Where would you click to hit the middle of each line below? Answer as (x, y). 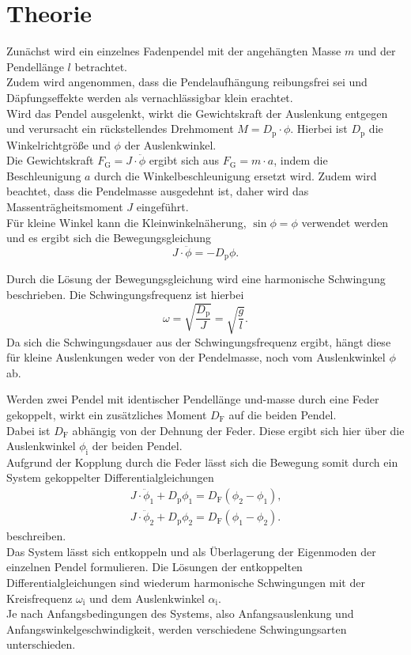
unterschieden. (41, 644)
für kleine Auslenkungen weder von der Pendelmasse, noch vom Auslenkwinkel (196, 357)
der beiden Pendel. (137, 446)
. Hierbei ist (319, 129)
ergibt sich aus (184, 160)
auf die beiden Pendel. (283, 414)
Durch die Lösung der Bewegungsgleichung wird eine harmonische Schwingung (196, 279)
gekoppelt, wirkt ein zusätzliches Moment (107, 414)
